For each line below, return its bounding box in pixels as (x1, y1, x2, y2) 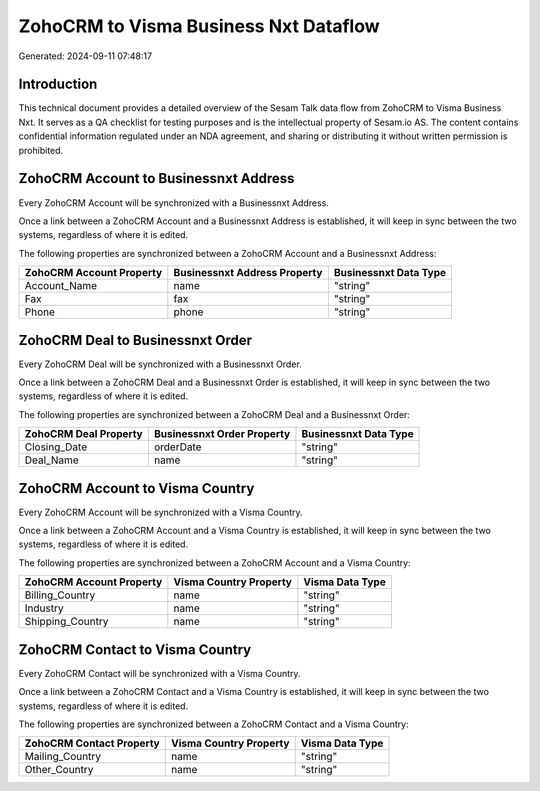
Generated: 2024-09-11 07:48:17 (18, 50, 153, 62)
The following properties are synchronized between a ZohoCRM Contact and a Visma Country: (18, 718, 409, 730)
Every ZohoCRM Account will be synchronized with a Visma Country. (18, 506, 304, 518)
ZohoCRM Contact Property (24, 736, 160, 750)
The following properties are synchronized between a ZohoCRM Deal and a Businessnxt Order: (18, 408, 410, 420)
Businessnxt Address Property (173, 266, 323, 280)
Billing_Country (24, 588, 96, 602)
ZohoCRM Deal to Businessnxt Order (18, 331, 252, 349)
